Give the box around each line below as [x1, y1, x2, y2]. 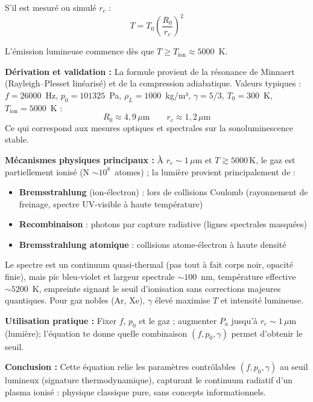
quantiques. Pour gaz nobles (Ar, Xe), [5, 294, 145, 306]
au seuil [279, 360, 308, 373]
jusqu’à [231, 314, 258, 326]
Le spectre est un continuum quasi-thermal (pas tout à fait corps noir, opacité [5, 258, 293, 271]
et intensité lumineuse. [220, 294, 304, 306]
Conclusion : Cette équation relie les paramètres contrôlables [5, 360, 236, 373]
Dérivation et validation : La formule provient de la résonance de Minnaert [5, 65, 295, 77]
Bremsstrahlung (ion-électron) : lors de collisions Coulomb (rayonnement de [19, 186, 308, 198]
